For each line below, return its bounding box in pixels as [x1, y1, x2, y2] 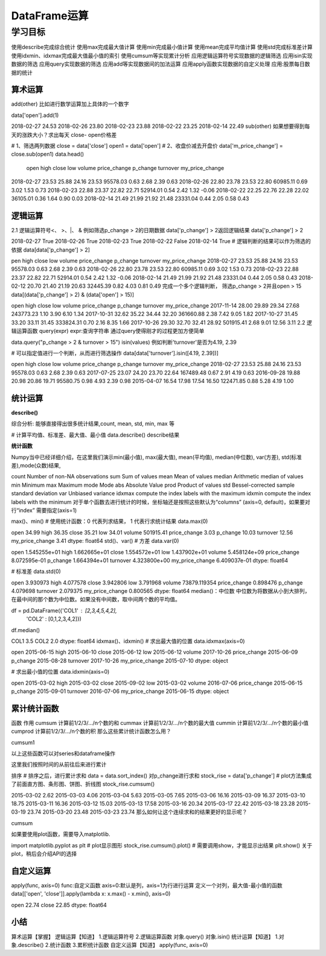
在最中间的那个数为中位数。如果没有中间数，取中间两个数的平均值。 [11, 596, 181, 603]
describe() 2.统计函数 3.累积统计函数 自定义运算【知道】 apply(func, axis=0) [18, 941, 208, 948]
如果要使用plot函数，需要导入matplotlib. [11, 831, 110, 838]
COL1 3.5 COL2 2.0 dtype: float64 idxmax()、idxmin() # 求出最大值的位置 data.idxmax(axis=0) [11, 638, 245, 645]
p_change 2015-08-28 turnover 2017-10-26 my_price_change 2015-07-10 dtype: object [11, 657, 229, 664]
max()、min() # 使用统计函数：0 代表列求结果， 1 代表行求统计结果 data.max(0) [11, 518, 208, 525]
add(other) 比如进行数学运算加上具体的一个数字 [11, 100, 129, 108]
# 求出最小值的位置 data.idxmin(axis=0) [11, 668, 110, 676]
